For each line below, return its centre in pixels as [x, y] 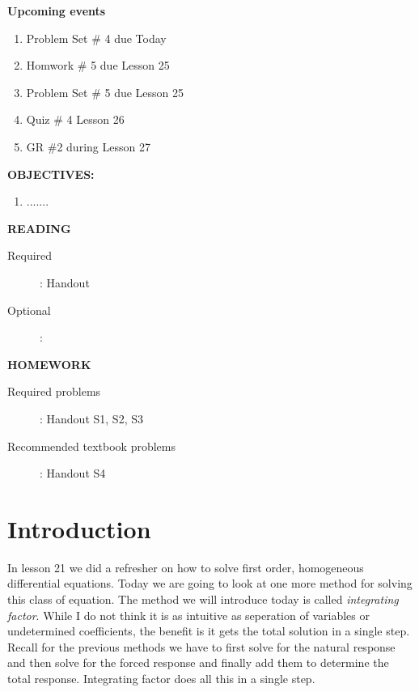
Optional [29, 310]
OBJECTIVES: [51, 174]
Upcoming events [57, 11]
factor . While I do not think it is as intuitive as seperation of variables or [188, 615]
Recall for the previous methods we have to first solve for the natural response [201, 646]
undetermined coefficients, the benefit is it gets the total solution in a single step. [209, 631]
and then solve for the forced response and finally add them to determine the [198, 662]
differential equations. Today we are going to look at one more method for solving [210, 583]
